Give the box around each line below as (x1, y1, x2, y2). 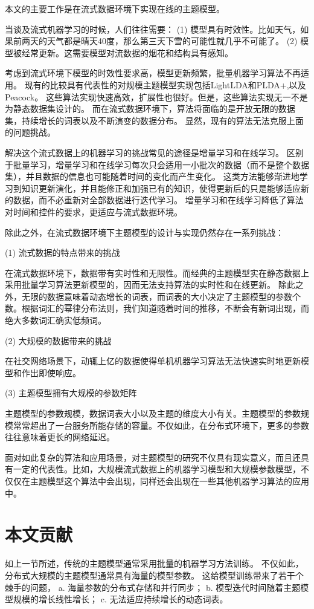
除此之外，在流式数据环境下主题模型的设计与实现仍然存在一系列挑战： (5, 226, 284, 238)
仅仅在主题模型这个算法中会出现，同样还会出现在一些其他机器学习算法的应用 (5, 475, 309, 487)
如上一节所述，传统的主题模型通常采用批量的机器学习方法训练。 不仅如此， (5, 557, 304, 570)
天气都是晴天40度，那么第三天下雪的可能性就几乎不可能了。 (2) (46, 34, 298, 47)
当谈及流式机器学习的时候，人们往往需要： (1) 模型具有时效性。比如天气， (5, 22, 301, 35)
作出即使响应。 (21, 366, 81, 379)
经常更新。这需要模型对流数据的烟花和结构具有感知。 (21, 46, 233, 59)
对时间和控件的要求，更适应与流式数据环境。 (5, 205, 182, 218)
